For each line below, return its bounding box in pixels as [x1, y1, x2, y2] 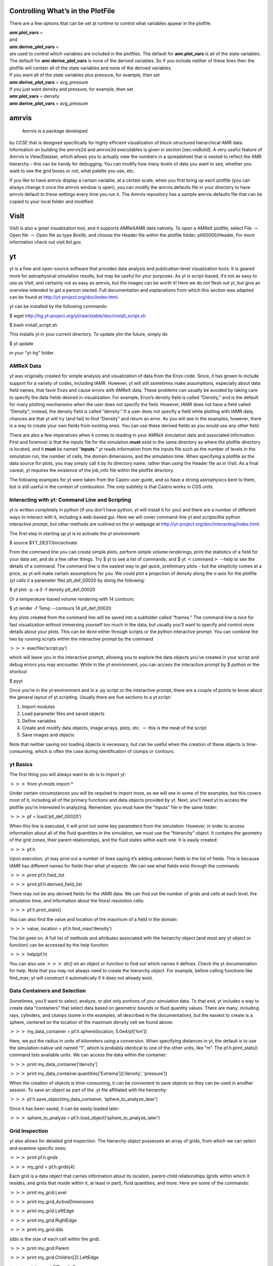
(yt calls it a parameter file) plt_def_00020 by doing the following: [9, 577, 145, 583]
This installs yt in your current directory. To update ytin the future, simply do [9, 331, 168, 337]
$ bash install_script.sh [9, 322, 58, 328]
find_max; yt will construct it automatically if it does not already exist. [9, 975, 154, 981]
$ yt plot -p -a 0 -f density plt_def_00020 [9, 586, 96, 592]
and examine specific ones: [9, 1145, 67, 1151]
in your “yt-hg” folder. [9, 350, 55, 356]
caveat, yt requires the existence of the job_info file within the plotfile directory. [9, 467, 174, 473]
